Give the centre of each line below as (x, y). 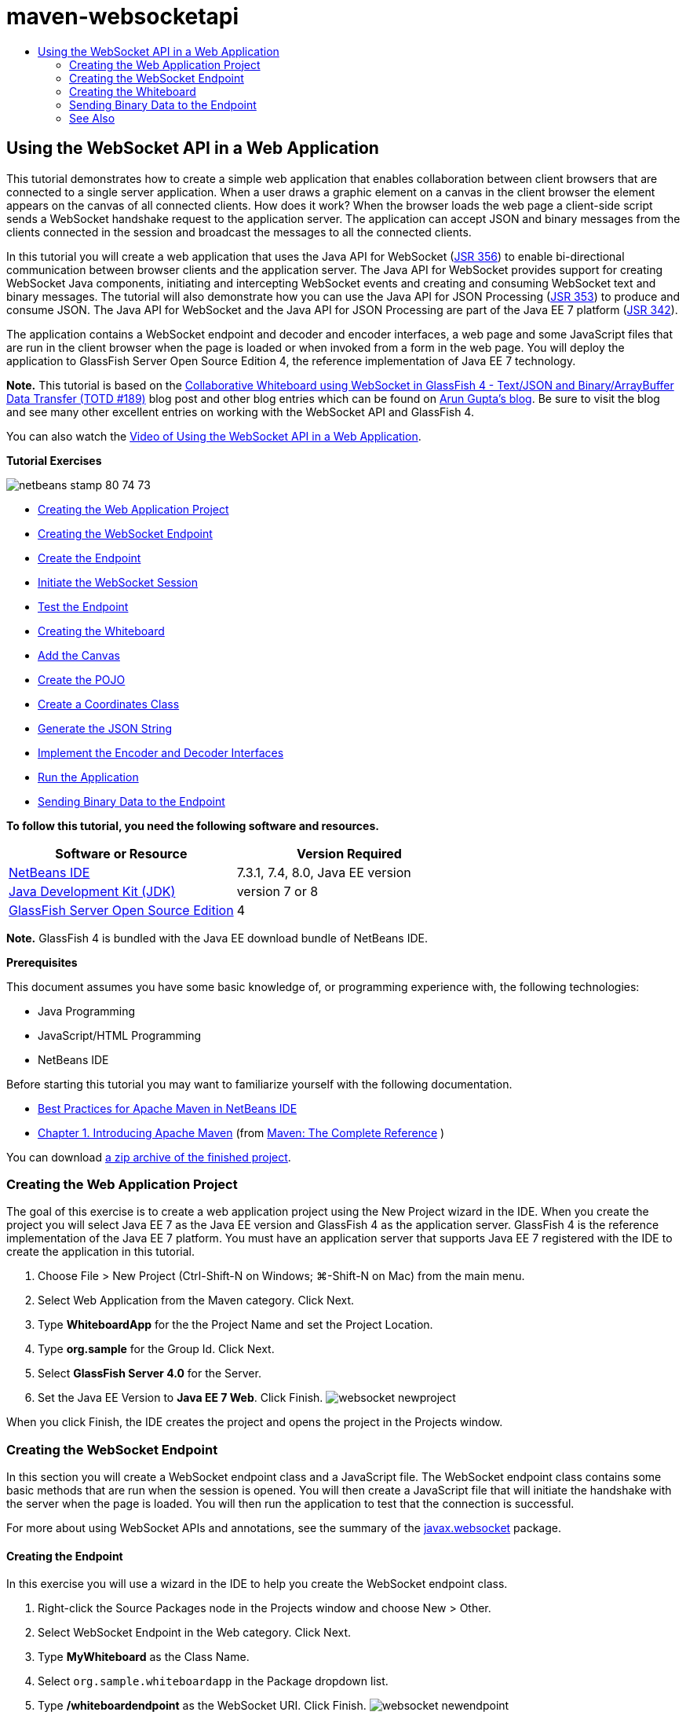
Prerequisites (42, 962)
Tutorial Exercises (54, 460)
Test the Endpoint (83, 606)
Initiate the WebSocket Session (118, 582)
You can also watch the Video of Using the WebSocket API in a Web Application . (214, 436)
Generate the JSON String (105, 728)
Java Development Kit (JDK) (92, 891)
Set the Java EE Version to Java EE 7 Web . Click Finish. (181, 1398)
